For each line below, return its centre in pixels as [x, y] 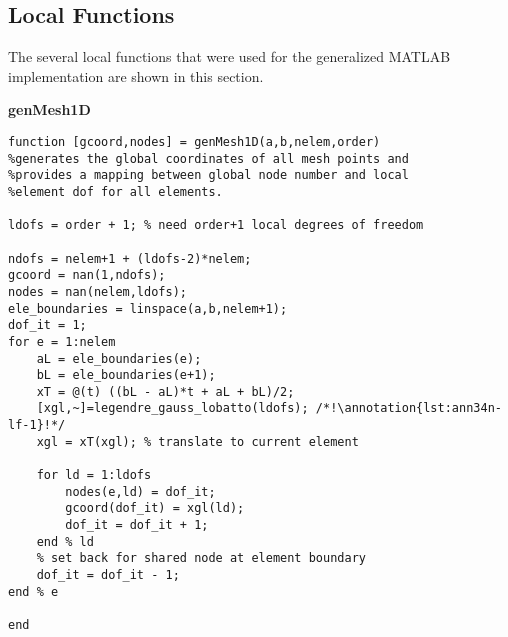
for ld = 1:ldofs [94, 475]
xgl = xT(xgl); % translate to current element [197, 441]
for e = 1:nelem [62, 341]
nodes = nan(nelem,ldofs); [97, 291]
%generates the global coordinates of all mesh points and [208, 158]
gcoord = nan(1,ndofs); [87, 275]
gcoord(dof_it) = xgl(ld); [155, 508]
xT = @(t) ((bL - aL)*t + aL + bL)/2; [165, 391]
